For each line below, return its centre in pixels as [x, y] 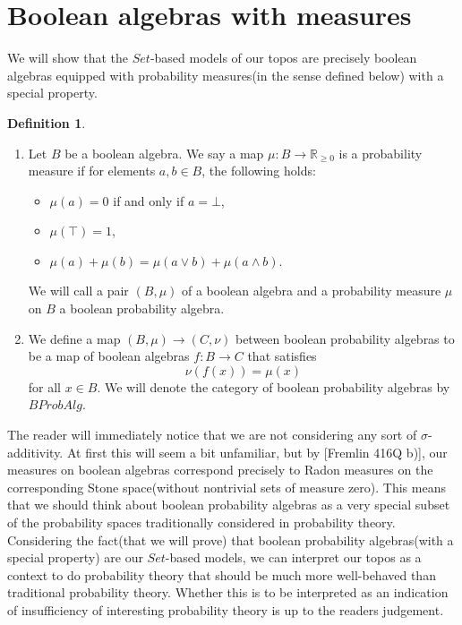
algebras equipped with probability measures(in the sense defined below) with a [226, 75]
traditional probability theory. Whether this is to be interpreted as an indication [228, 592]
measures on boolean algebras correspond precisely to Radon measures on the [220, 470]
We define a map [74, 338]
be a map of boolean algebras [109, 356]
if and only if [149, 200]
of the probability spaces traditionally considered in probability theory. [201, 522]
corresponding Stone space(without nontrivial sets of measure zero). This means [227, 487]
